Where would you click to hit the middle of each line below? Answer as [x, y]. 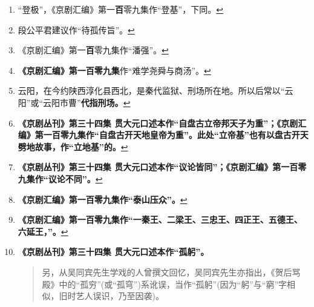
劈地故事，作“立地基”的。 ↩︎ [73, 146]
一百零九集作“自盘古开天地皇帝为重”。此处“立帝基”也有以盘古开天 [176, 135]
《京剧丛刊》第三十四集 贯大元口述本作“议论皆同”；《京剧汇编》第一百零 [162, 167]
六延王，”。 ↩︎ [43, 231]
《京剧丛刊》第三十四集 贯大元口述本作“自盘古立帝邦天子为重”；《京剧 [158, 123]
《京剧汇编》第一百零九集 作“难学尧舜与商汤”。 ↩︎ [114, 70]
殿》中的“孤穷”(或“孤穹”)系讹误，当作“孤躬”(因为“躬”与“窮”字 [165, 284]
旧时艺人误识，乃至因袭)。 [112, 296]
